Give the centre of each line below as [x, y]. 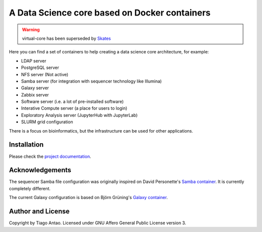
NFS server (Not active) [45, 74]
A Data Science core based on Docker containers [110, 13]
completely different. [30, 188]
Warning [31, 30]
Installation [26, 145]
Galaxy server [35, 88]
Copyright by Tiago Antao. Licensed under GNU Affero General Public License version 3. [98, 223]
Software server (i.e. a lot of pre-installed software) [72, 101]
